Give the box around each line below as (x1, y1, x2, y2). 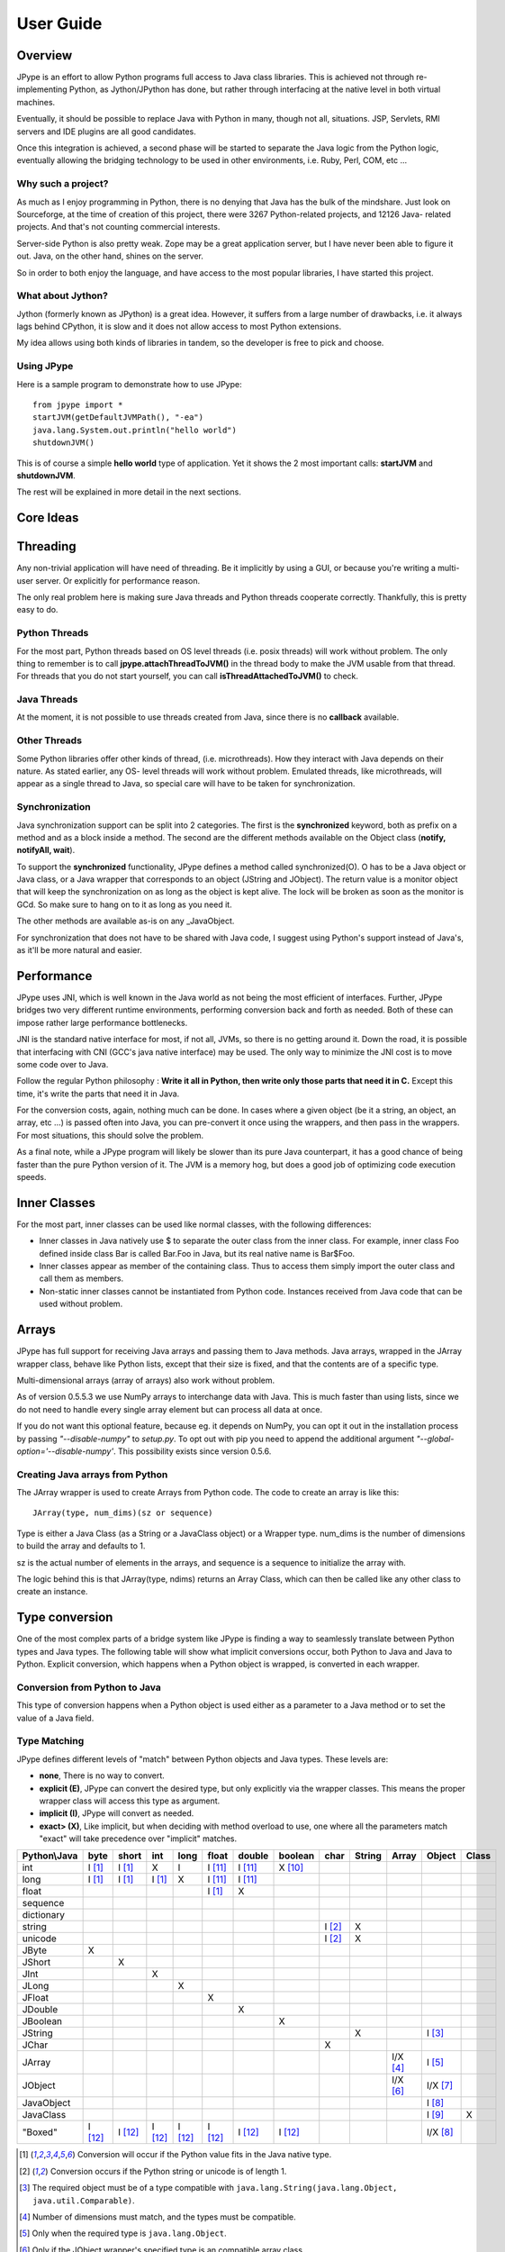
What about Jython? (16, 289, 108, 302)
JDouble (22, 2003, 59, 2016)
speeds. (16, 1172, 47, 1183)
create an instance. (16, 1586, 88, 1597)
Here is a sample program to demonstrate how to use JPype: (16, 378, 242, 389)
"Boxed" (22, 2126, 58, 2138)
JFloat (22, 1992, 50, 2004)
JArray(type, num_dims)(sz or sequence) (32, 1508, 213, 1518)
